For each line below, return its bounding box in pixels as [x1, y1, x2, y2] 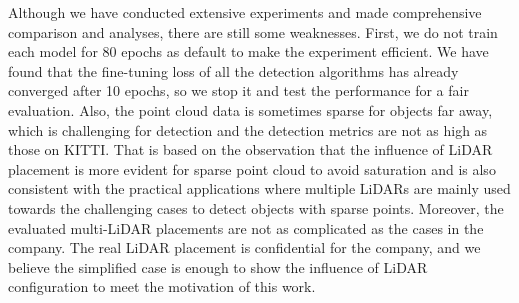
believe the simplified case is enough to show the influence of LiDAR [8, 256, 428, 277]
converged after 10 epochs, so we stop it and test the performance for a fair [8, 80, 469, 101]
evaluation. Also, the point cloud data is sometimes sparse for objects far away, [8, 99, 493, 120]
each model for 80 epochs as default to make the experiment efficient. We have [8, 41, 489, 62]
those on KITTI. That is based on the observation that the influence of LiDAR [8, 139, 493, 160]
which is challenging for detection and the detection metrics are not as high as [8, 119, 488, 140]
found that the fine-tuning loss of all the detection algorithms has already [8, 60, 459, 81]
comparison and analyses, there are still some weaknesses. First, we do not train [8, 21, 498, 42]
